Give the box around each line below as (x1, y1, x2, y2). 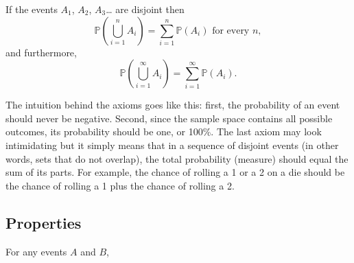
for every (212, 25, 250, 36)
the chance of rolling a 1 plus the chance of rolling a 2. (5, 178, 235, 192)
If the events (5, 2, 58, 16)
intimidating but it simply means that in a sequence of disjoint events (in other (5, 137, 339, 152)
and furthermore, (5, 45, 77, 59)
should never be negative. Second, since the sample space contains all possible (5, 111, 333, 125)
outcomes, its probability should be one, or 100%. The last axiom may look (5, 124, 322, 139)
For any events (5, 244, 67, 258)
